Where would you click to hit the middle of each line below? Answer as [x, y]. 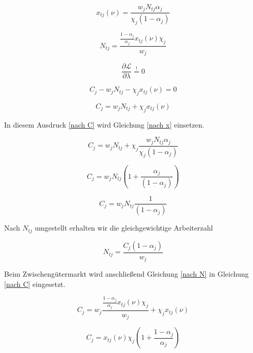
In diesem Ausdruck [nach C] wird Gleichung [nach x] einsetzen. [104, 124]
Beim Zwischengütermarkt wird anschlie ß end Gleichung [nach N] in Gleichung [126, 274]
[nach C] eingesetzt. [35, 284]
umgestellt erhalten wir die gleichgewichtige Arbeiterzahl [124, 228]
